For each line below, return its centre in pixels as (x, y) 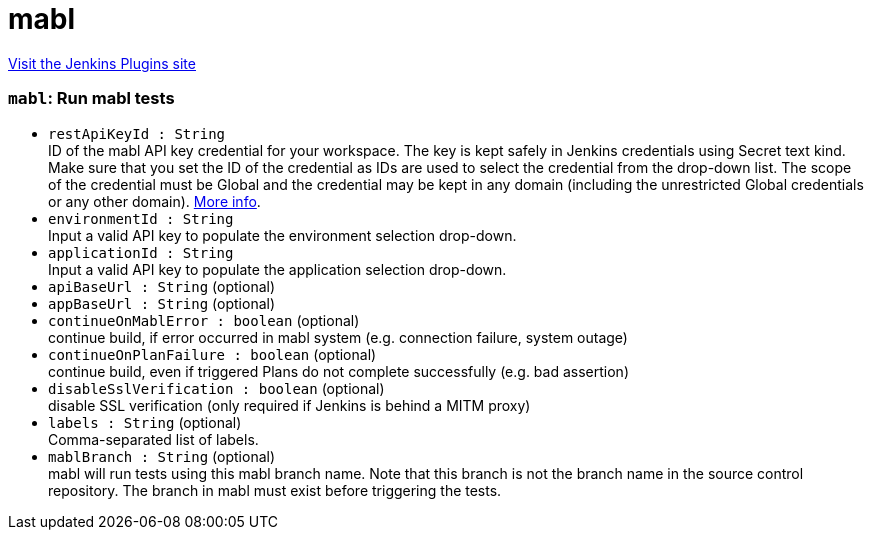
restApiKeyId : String (137, 133)
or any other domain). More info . (154, 201)
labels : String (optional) (145, 422)
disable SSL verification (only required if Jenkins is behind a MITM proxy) (289, 405)
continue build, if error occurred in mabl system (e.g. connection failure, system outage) (338, 337)
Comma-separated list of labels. (153, 439)
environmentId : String (141, 218)
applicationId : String (141, 252)
